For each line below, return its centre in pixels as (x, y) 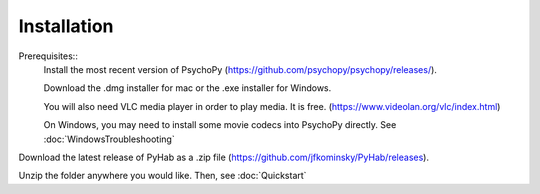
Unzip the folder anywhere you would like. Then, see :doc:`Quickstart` (162, 176)
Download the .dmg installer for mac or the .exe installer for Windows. (187, 88)
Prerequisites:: (48, 56)
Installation (66, 26)
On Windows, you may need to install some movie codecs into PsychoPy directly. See (220, 125)
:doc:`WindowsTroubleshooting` (109, 139)
